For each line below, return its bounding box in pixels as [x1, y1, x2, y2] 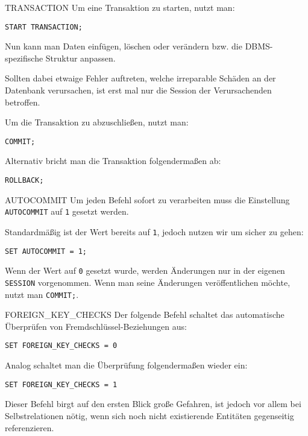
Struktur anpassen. [45, 51, 116, 64]
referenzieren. [5, 421, 54, 434]
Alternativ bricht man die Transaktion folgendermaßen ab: [5, 154, 221, 167]
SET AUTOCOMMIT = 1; [5, 247, 87, 256]
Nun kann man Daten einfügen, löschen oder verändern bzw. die [5, 40, 242, 52]
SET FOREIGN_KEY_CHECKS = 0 [5, 341, 118, 350]
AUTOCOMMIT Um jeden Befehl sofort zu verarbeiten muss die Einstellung [5, 193, 290, 206]
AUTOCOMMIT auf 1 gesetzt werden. [5, 205, 129, 218]
